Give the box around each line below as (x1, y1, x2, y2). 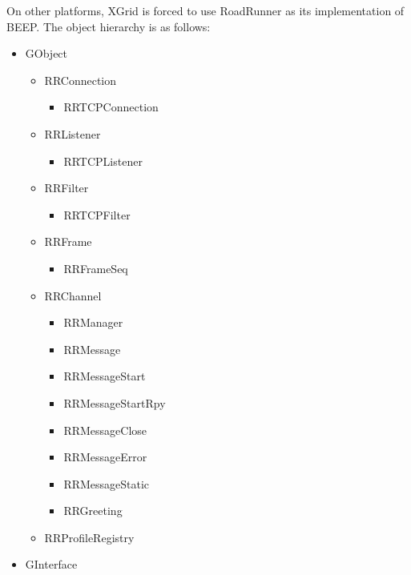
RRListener (44, 125, 101, 142)
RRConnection (44, 71, 117, 88)
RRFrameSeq (63, 259, 128, 276)
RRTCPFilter (63, 206, 131, 223)
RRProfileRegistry (44, 529, 135, 545)
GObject (25, 45, 68, 62)
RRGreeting (63, 502, 123, 519)
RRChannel (44, 287, 102, 304)
